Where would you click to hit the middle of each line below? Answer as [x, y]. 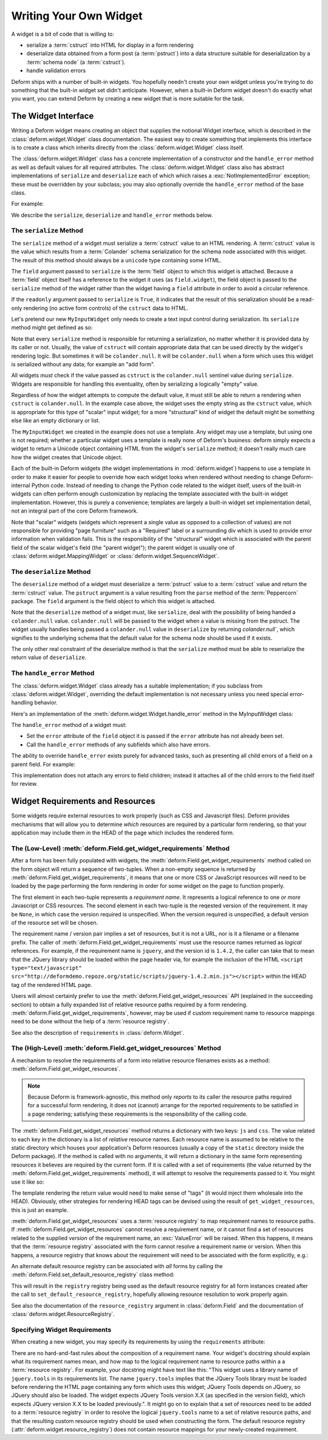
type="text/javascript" [46, 968]
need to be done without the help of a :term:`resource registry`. [90, 1022]
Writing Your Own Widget [77, 16]
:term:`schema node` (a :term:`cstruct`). [76, 62]
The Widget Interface [53, 116]
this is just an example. [40, 1210]
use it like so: [28, 1182]
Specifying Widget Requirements [61, 1329]
